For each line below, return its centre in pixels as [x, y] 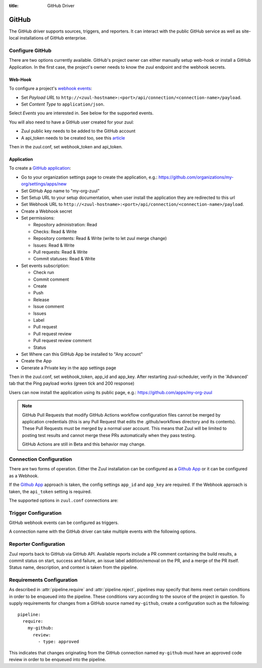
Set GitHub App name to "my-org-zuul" [60, 191]
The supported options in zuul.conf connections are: [64, 500]
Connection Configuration [41, 459]
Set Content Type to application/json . [63, 104]
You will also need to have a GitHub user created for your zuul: [72, 122]
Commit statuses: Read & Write [64, 259]
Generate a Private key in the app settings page [69, 368]
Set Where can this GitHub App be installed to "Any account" [82, 354]
